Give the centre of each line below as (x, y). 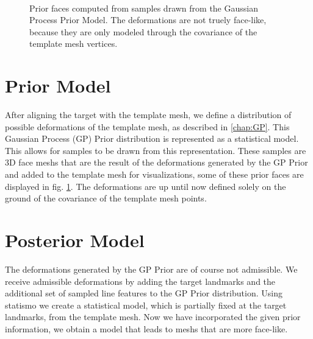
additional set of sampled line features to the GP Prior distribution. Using (144, 293)
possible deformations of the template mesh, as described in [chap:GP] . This (147, 126)
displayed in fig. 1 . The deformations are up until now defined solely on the (146, 186)
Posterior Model (75, 240)
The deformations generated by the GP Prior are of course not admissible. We (151, 269)
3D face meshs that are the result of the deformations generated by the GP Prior (156, 162)
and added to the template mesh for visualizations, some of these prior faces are (154, 174)
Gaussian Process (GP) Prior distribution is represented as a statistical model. (152, 138)
